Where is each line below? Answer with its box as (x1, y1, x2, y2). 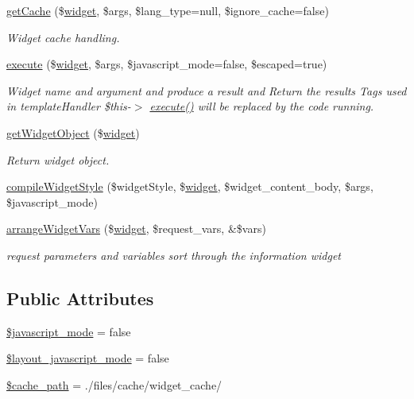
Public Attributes (6, 285, 154, 310)
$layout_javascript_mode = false (6, 350, 169, 366)
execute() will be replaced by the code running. (149, 98, 374, 114)
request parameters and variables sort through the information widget (6, 246, 341, 263)
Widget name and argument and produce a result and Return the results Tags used (6, 82, 407, 99)
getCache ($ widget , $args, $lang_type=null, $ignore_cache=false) (6, 2, 329, 18)
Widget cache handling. (6, 29, 120, 45)
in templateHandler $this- (6, 98, 131, 114)
